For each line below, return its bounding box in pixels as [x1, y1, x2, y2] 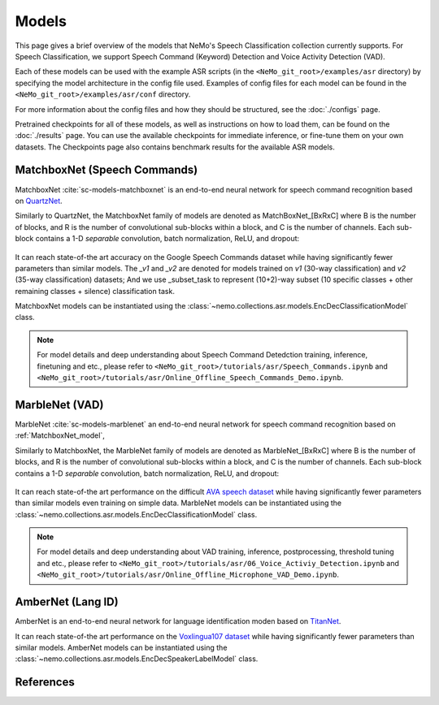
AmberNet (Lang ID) [15, 595, 119, 609]
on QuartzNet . [15, 196, 63, 205]
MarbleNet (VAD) [15, 398, 104, 412]
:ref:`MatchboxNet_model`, [15, 430, 105, 440]
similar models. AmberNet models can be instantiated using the [15, 642, 228, 652]
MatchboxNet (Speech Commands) [15, 163, 198, 177]
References [15, 675, 75, 690]
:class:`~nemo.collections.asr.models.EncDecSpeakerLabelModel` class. [15, 654, 259, 664]
